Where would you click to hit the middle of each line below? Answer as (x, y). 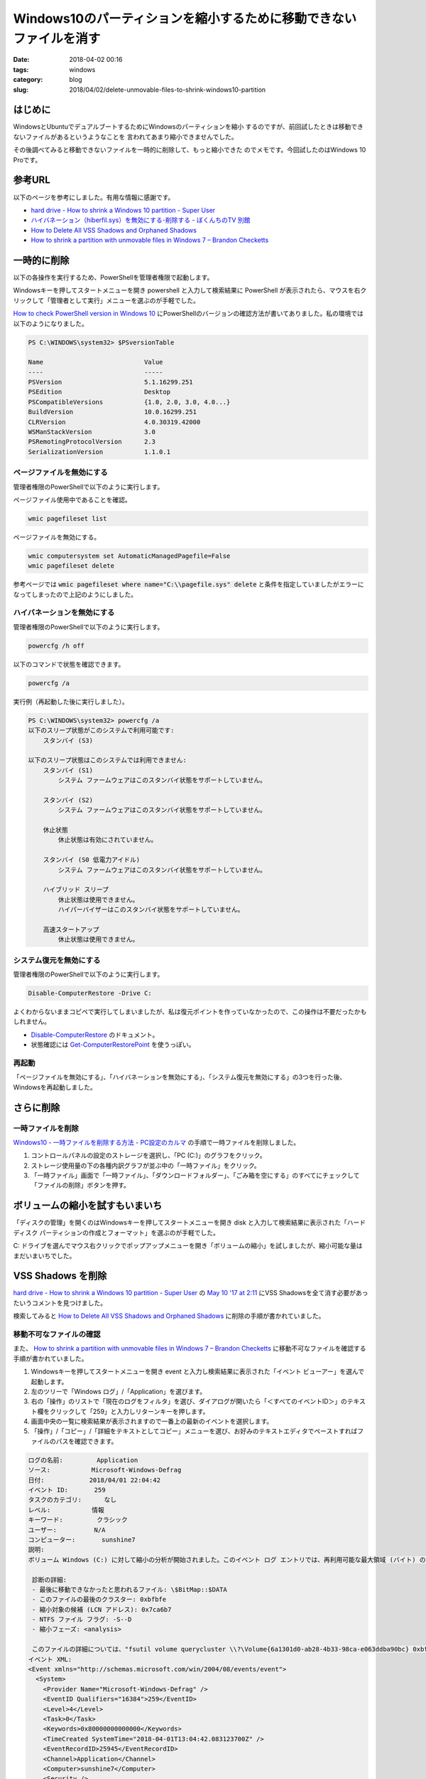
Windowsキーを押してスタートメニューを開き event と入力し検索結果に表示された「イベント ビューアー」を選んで (198, 1372)
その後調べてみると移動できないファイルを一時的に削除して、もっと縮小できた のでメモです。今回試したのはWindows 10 (190, 150)
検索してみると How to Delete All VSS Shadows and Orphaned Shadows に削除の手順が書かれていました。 (169, 1316)
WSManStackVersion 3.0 (92, 432)
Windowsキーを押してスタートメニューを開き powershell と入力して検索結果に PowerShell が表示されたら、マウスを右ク (190, 290)
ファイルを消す (57, 38)
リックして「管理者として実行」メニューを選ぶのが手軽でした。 (106, 300)
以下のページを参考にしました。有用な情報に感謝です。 (94, 197)
